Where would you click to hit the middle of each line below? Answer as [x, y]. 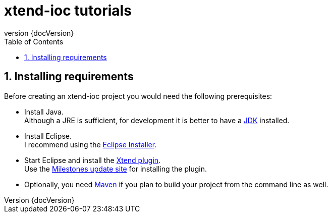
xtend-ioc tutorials [68, 11]
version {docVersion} [39, 33]
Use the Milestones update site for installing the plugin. [116, 169]
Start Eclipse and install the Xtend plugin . [93, 160]
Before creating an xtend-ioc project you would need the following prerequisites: [138, 96]
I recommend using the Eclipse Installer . [91, 144]
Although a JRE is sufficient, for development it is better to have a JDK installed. [157, 120]
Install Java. [44, 112]
